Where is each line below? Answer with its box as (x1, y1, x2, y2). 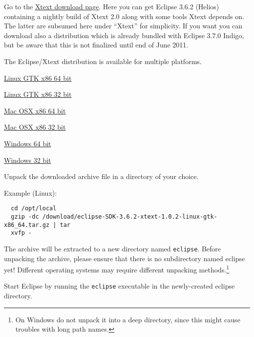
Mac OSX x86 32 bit (4, 122, 66, 132)
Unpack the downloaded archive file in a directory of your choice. (4, 171, 199, 181)
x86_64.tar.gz (4, 221, 50, 228)
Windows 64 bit (4, 138, 51, 148)
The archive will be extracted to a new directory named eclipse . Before (4, 243, 221, 253)
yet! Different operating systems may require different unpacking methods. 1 (4, 263, 230, 274)
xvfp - (11, 229, 32, 237)
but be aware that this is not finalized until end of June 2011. (4, 40, 189, 50)
